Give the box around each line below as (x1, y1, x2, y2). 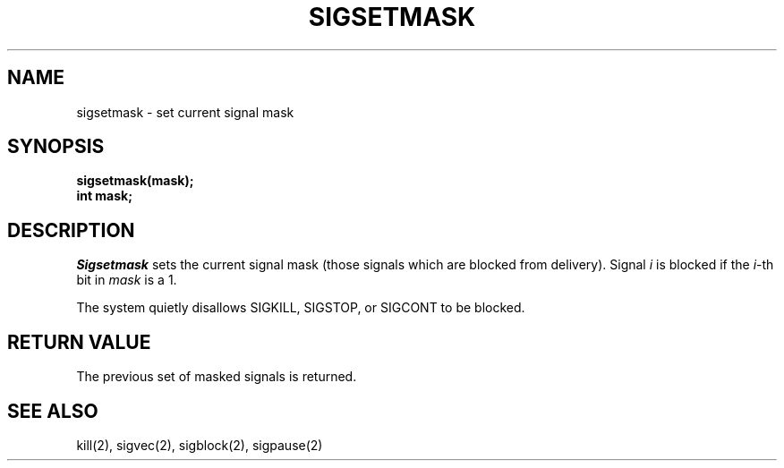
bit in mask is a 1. (76, 272, 177, 288)
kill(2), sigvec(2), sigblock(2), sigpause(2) (76, 437, 323, 453)
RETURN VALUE (7, 330, 151, 353)
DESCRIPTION (7, 218, 135, 242)
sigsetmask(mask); (76, 173, 194, 189)
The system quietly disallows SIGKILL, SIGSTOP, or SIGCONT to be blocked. (76, 300, 525, 316)
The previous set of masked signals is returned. (76, 369, 357, 385)
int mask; (76, 188, 133, 204)
